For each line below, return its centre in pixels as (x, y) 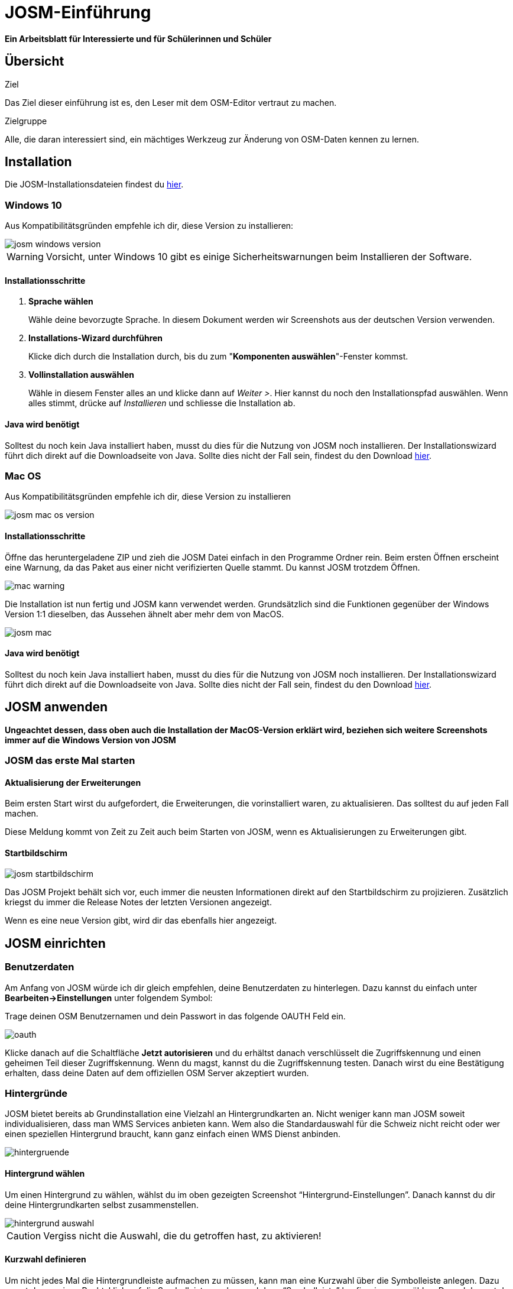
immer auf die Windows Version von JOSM (90, 740)
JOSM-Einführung (78, 12)
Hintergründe (36, 1094)
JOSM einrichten (55, 943)
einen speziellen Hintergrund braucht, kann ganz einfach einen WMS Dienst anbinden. (173, 1134)
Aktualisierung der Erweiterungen (73, 782)
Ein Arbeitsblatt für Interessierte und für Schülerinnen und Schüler (138, 38)
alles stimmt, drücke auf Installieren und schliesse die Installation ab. (162, 403)
